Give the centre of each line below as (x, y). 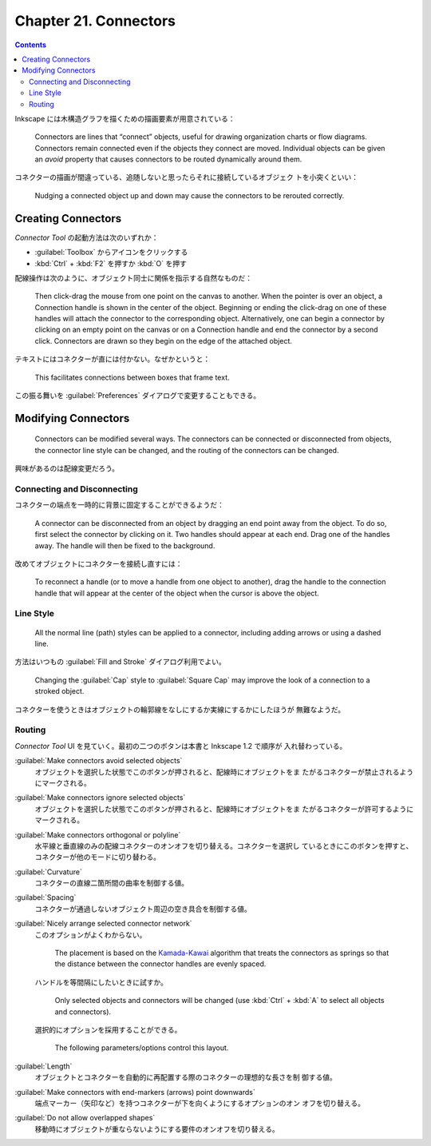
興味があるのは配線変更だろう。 (67, 468)
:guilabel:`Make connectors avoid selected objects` (99, 761)
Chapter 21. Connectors (95, 21)
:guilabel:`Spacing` (45, 897)
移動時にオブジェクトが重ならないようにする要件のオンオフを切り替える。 (157, 1129)
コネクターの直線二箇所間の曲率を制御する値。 (112, 883)
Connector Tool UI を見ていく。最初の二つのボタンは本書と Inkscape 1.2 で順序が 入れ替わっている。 (181, 746)
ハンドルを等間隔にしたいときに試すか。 (101, 982)
